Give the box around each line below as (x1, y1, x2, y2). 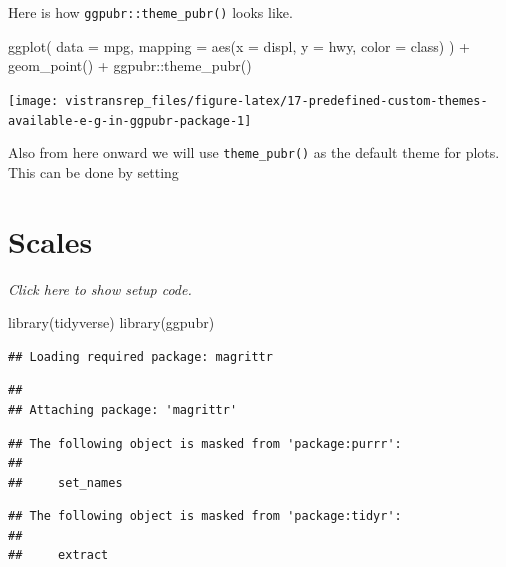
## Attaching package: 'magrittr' (8, 402, 238, 417)
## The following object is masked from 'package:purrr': (8, 436, 402, 451)
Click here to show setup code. (8, 278, 192, 299)
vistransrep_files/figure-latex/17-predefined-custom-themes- (65, 93, 488, 108)
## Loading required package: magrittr (8, 349, 273, 364)
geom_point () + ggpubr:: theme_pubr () (8, 55, 252, 76)
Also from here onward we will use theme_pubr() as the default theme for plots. (8, 142, 500, 163)
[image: (8, 93, 59, 108)
